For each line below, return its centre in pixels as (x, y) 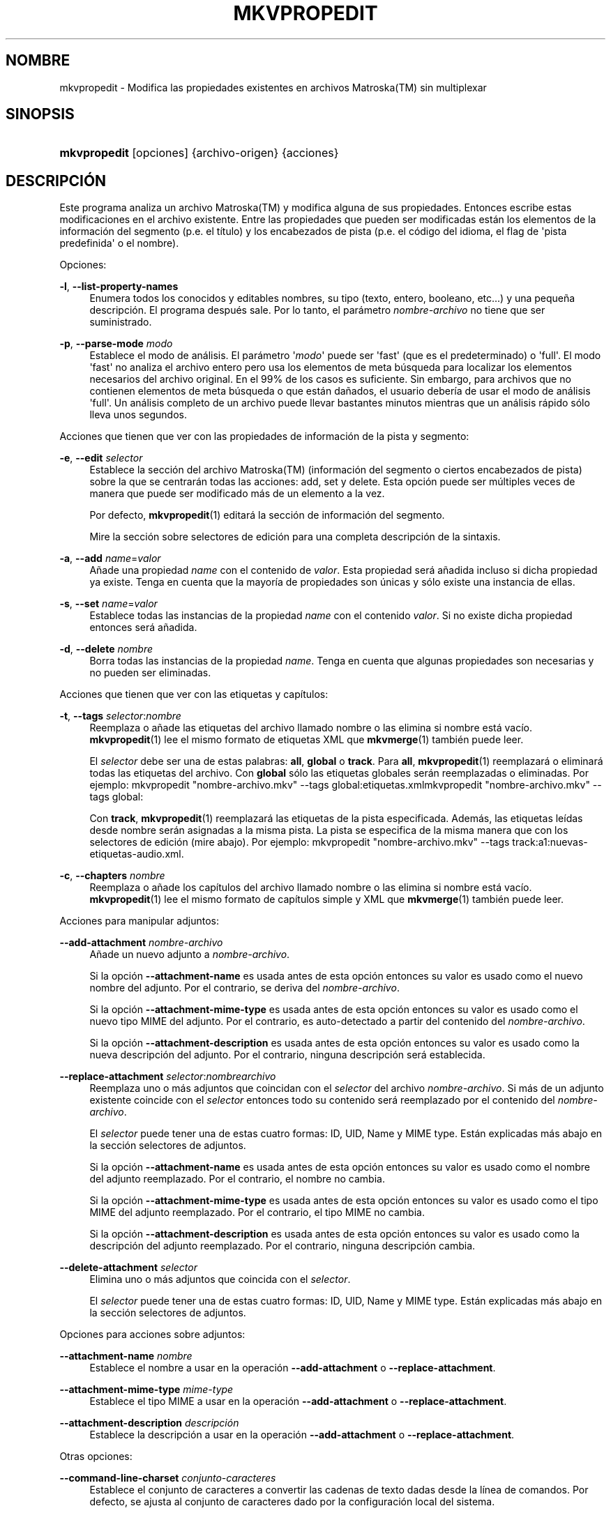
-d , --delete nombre (106, 649)
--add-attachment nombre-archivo (141, 943)
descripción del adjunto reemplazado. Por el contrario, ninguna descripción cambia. (282, 1246)
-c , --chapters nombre (112, 876)
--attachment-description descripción (149, 1423)
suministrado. (121, 322)
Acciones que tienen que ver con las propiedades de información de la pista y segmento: (264, 436)
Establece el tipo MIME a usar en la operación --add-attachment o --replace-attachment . (298, 1401)
